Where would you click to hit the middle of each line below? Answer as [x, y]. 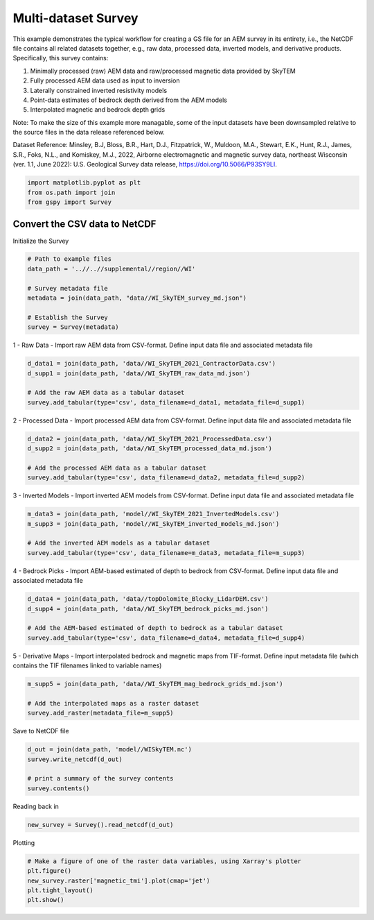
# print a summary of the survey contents [100, 778]
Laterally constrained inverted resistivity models [99, 90]
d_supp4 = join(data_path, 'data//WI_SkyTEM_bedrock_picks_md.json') [148, 608]
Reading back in [36, 806]
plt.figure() [50, 871]
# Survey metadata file [68, 288]
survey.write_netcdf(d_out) [75, 759]
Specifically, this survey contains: [61, 58]
